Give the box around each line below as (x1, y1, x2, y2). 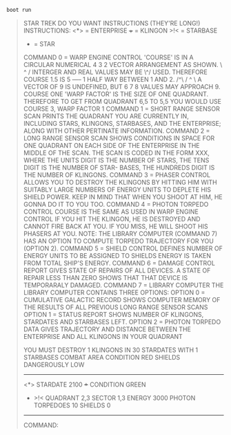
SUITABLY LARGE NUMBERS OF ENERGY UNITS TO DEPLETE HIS (23, 185, 212, 194)
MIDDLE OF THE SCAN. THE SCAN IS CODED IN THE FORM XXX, (23, 149, 210, 157)
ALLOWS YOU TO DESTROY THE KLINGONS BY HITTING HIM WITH (23, 178, 218, 186)
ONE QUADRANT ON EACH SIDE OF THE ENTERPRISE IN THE (23, 141, 201, 149)
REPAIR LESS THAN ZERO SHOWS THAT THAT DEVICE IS (23, 273, 188, 281)
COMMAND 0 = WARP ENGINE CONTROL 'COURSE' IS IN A (23, 53, 194, 62)
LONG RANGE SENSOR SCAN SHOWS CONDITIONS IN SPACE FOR (23, 133, 215, 142)
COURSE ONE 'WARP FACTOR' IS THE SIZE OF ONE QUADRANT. (23, 90, 209, 98)
